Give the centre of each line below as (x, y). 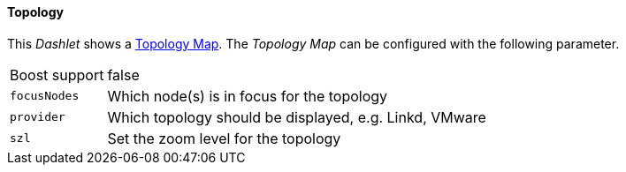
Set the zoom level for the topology (224, 138)
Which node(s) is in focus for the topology (248, 96)
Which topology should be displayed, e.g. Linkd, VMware (297, 117)
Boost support (57, 75)
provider (38, 117)
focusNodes (45, 96)
